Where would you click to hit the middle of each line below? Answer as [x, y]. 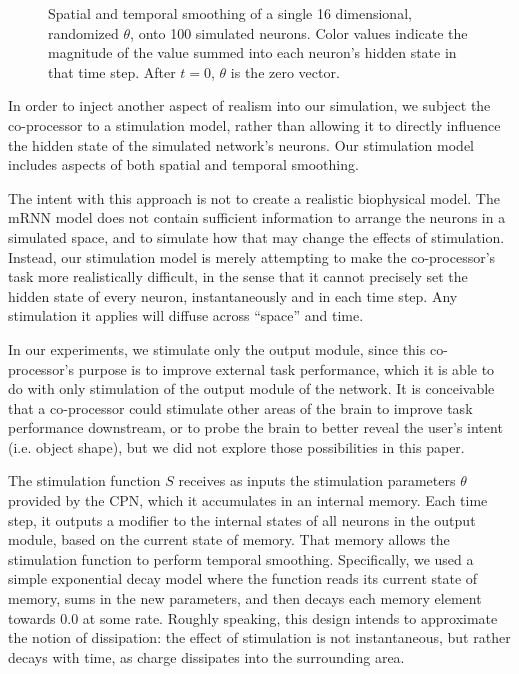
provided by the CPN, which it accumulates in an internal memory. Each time [248, 500]
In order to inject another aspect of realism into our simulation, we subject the [249, 105]
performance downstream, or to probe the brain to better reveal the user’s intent [255, 427]
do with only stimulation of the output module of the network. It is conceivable [251, 388]
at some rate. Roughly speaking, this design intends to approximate [290, 617]
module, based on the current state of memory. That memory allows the [229, 539]
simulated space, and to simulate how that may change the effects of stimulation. [256, 236]
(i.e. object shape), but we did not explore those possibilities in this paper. [236, 446]
